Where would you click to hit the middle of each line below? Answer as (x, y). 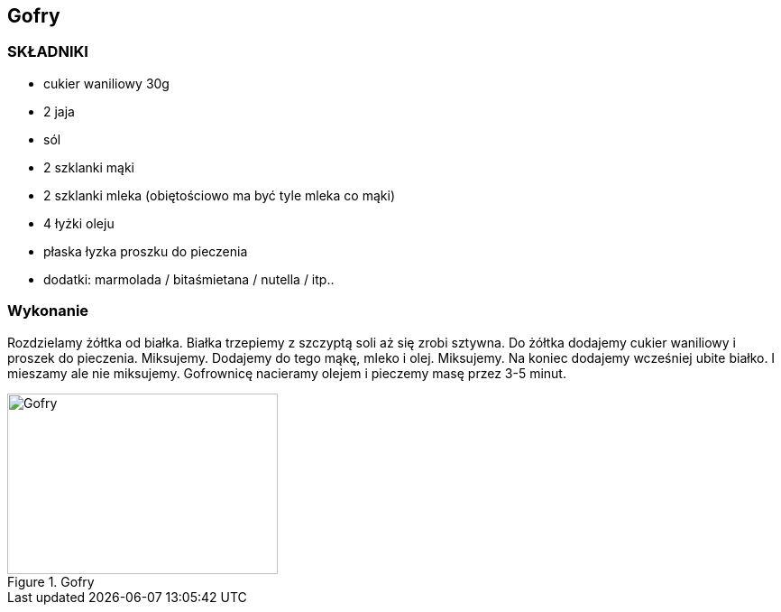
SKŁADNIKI (48, 52)
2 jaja (59, 111)
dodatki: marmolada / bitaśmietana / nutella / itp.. (189, 279)
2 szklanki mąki (89, 167)
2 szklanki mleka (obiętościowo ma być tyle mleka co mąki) (219, 195)
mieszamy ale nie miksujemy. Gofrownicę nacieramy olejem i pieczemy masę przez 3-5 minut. (287, 373)
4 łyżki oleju (79, 223)
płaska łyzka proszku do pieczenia (146, 251)
